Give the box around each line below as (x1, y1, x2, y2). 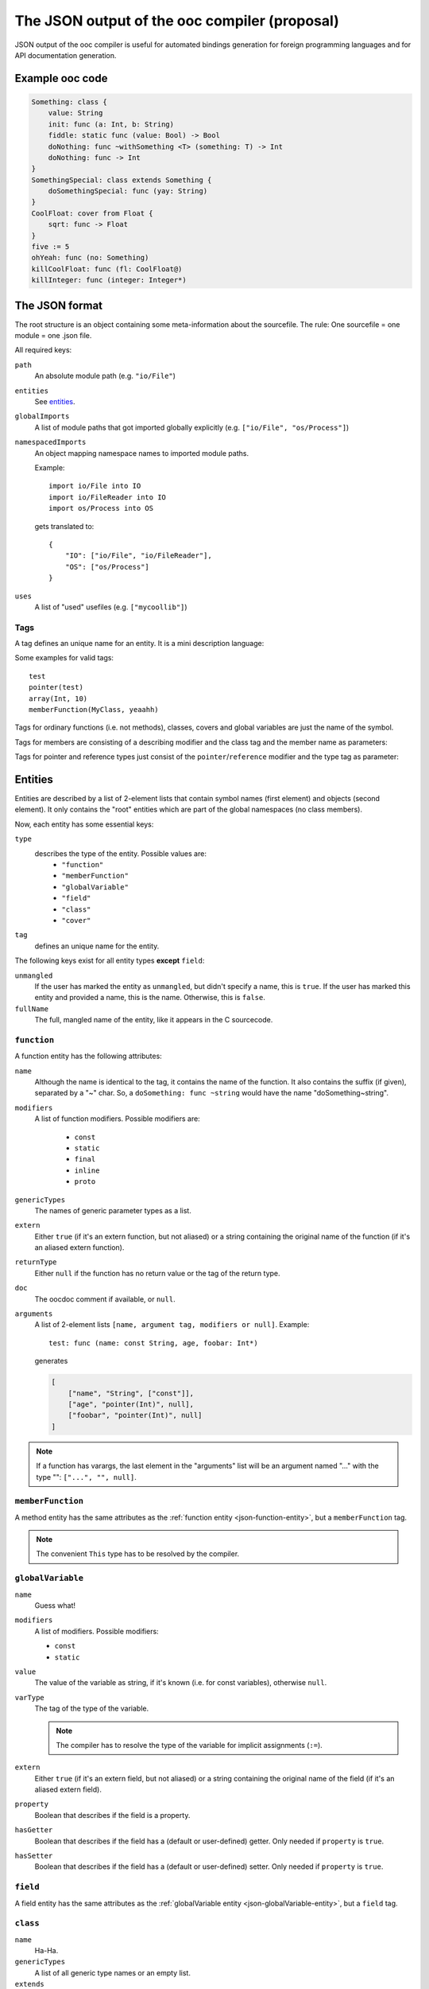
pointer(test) (29, 683, 83, 692)
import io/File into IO (48, 481, 141, 491)
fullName (14, 1004, 49, 1014)
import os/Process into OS (48, 504, 154, 513)
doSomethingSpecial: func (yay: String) (48, 187, 208, 196)
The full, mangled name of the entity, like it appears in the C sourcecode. (34, 1015, 273, 1025)
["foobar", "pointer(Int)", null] (68, 1411, 203, 1420)
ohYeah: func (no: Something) (31, 253, 149, 263)
